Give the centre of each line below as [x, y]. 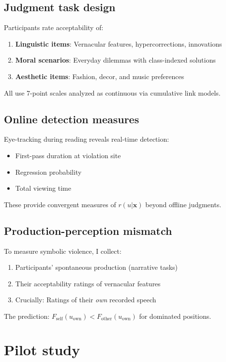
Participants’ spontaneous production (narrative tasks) [97, 267]
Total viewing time [43, 188]
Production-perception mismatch [88, 230]
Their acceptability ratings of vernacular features [88, 283]
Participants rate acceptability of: [54, 27]
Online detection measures [72, 119]
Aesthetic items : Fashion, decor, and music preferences [100, 76]
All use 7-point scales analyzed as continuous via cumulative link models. [112, 92]
